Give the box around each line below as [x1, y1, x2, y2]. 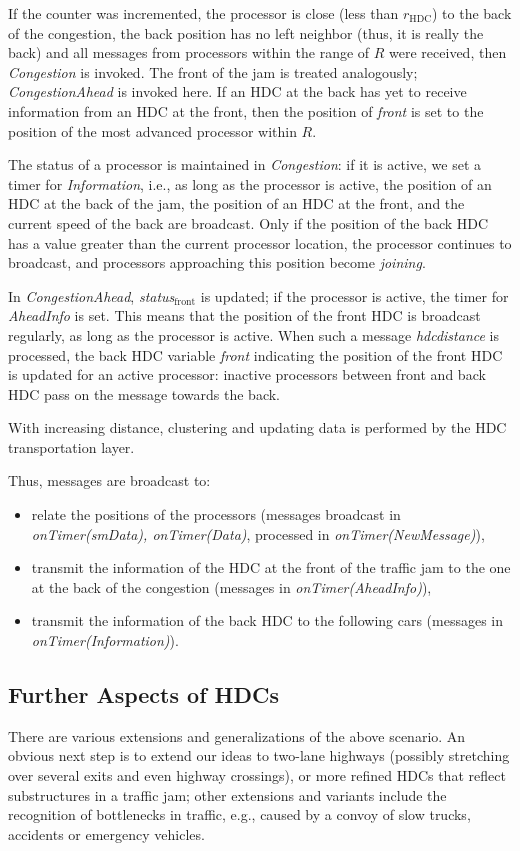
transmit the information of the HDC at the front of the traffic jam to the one [31, 557, 511, 578]
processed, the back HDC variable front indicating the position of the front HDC [8, 344, 503, 365]
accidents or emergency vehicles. [8, 823, 205, 844]
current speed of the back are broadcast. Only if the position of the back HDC [8, 212, 489, 233]
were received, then [389, 42, 507, 63]
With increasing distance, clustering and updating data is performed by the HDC [8, 417, 507, 438]
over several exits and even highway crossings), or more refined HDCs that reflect [8, 765, 506, 786]
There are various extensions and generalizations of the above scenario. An [8, 725, 466, 746]
